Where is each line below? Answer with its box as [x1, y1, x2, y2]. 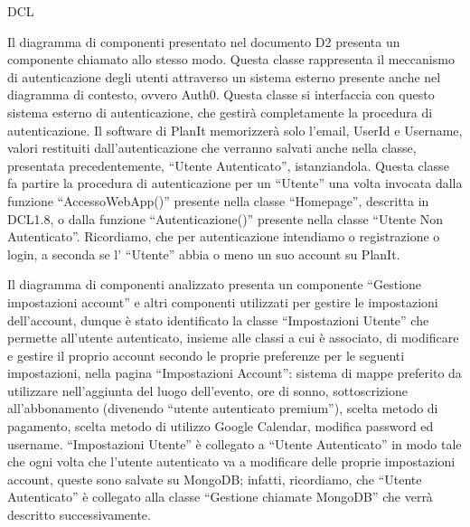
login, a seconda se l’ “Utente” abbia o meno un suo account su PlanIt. [7, 244, 400, 263]
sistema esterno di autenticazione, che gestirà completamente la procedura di [7, 102, 433, 121]
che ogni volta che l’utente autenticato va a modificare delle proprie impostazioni [7, 452, 456, 471]
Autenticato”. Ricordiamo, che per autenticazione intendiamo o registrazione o [7, 227, 440, 246]
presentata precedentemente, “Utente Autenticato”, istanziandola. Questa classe [7, 155, 449, 174]
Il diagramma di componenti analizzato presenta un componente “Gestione [7, 275, 422, 294]
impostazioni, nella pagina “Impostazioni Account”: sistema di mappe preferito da [7, 363, 462, 382]
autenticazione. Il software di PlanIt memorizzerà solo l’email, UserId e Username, [7, 120, 463, 139]
